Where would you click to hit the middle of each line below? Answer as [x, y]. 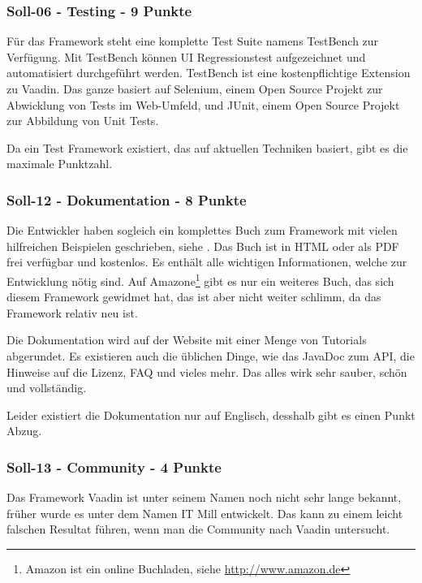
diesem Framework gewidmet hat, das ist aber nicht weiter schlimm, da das [194, 297]
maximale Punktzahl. [60, 164]
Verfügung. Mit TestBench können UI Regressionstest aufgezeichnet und [186, 56]
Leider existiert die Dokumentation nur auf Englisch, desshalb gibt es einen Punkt [211, 415]
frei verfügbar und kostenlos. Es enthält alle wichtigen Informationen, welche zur [207, 262]
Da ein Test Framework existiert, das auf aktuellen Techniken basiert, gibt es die [207, 147]
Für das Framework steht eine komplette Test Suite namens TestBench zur [193, 41]
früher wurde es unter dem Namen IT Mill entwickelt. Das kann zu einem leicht [205, 513]
